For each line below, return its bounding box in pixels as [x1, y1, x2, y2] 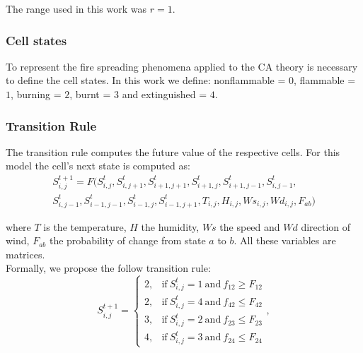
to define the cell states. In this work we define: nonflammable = [6, 73, 286, 88]
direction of [301, 219, 351, 234]
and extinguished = [122, 87, 207, 101]
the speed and [219, 219, 280, 234]
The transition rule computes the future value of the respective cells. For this [6, 144, 340, 159]
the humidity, [141, 219, 200, 234]
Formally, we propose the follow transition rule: [6, 261, 211, 275]
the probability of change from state [49, 233, 206, 248]
